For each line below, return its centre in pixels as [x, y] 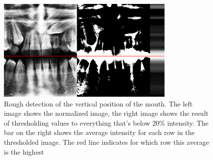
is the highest [24, 151]
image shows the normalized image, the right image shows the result [106, 113]
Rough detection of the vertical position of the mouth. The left [98, 103]
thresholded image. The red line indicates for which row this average [106, 142]
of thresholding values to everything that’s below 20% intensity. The [106, 122]
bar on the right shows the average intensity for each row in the [99, 132]
